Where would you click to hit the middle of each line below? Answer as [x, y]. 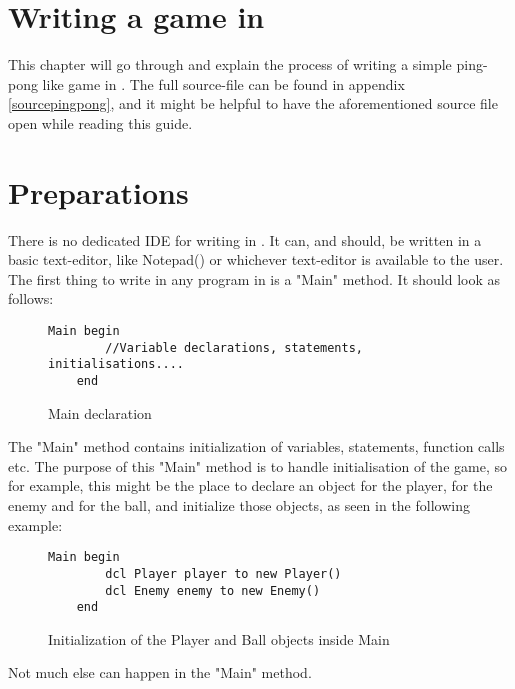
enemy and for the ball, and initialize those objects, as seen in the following [239, 505]
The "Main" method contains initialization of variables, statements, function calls [256, 446]
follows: [31, 298]
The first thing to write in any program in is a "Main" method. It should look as [254, 278]
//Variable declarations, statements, [234, 347]
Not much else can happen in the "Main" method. [160, 672]
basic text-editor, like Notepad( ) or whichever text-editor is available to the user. [256, 259]
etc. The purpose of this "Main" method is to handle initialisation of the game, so [257, 465]
